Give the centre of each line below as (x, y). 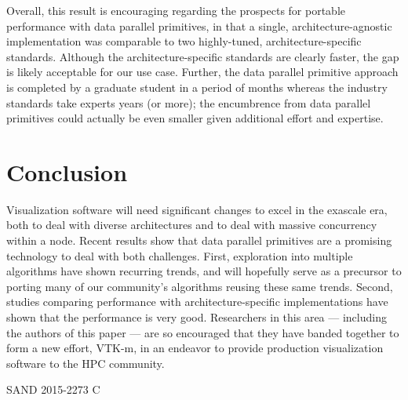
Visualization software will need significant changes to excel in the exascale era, (197, 209)
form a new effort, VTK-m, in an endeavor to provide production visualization (195, 348)
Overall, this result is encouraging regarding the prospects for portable (176, 10)
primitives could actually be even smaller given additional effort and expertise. (195, 118)
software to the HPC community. (86, 363)
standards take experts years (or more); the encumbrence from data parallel (189, 102)
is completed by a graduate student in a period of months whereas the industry (197, 87)
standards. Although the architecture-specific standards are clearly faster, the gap (203, 56)
